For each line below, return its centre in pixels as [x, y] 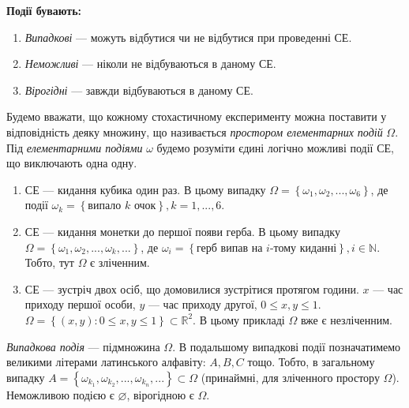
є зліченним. [120, 262]
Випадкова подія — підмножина [83, 346]
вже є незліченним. [346, 319]
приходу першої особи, [80, 304]
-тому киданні [303, 248]
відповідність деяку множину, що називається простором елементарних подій [195, 131]
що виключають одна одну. [72, 163]
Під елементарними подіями [75, 147]
